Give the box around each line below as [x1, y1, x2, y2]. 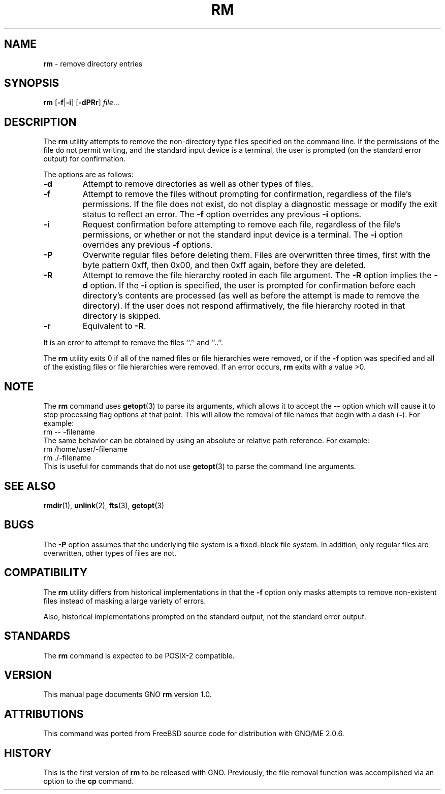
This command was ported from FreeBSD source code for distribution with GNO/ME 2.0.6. [43, 729, 344, 738]
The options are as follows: [43, 170, 134, 179]
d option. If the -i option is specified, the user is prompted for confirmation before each [82, 280, 416, 291]
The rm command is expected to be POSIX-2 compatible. [43, 651, 235, 660]
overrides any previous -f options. [82, 240, 213, 250]
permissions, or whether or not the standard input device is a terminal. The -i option [82, 229, 403, 240]
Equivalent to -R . [82, 321, 146, 332]
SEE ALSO [4, 479, 56, 492]
